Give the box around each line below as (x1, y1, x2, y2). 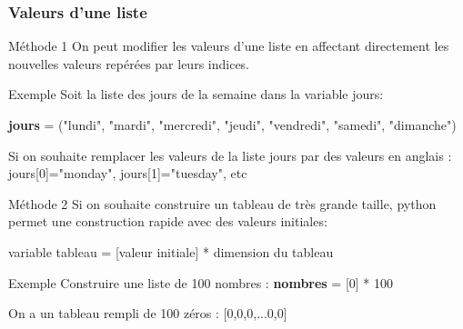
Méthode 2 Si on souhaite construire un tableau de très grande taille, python (8, 194, 437, 213)
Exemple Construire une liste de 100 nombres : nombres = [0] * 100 (8, 273, 394, 292)
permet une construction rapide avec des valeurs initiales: (8, 212, 327, 231)
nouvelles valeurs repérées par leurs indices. (8, 54, 250, 73)
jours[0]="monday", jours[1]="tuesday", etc (8, 164, 247, 183)
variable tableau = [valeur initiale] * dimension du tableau (8, 242, 334, 261)
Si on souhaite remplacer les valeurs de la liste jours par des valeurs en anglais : (8, 145, 452, 164)
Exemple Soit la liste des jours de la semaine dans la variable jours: (8, 85, 384, 104)
